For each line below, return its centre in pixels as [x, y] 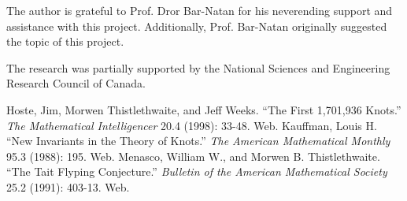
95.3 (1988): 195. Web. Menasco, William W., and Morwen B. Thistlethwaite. [193, 156]
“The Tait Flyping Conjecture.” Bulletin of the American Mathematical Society [197, 171]
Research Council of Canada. [76, 83]
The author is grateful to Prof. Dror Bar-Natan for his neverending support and [200, 10]
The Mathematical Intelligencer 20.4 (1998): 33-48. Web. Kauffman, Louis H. [192, 125]
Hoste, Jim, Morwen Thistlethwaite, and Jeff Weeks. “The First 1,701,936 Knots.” [204, 109]
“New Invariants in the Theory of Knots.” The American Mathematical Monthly [198, 141]
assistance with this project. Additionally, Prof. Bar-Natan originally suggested [197, 26]
